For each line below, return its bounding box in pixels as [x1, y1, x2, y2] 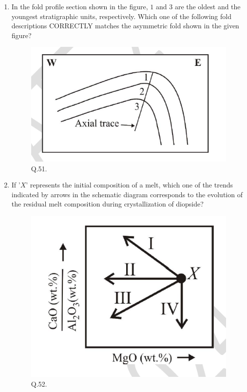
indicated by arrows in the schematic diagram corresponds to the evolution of [11, 189, 243, 199]
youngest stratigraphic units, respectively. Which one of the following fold [11, 11, 231, 21]
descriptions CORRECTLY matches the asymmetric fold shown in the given [11, 21, 239, 31]
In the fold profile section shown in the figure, [11, 1, 148, 11]
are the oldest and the [174, 1, 241, 11]
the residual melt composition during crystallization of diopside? [11, 199, 204, 209]
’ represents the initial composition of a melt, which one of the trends [26, 180, 233, 190]
